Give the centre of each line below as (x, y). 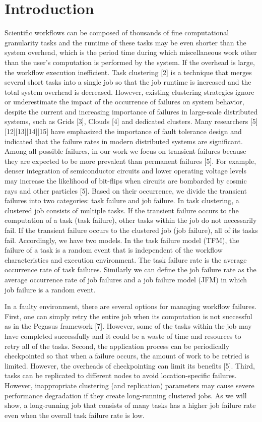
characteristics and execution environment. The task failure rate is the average (126, 259)
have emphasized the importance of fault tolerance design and (146, 131)
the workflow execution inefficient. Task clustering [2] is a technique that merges (128, 72)
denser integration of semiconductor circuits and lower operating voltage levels (126, 171)
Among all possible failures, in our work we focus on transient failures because (125, 151)
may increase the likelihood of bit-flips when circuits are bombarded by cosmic (126, 181)
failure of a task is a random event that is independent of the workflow (114, 250)
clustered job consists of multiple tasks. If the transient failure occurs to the (122, 210)
